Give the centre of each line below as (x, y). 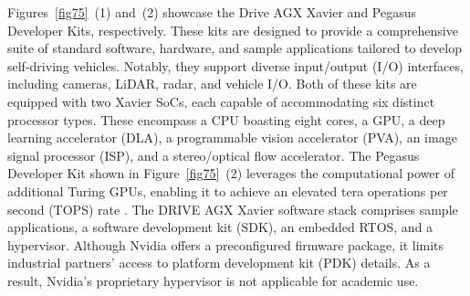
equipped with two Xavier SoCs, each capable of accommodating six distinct (221, 101)
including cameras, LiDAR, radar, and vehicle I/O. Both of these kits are (212, 84)
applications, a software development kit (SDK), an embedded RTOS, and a (220, 227)
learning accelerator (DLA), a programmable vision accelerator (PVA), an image (232, 137)
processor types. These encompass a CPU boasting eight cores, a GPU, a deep (226, 119)
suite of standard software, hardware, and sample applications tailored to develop (235, 48)
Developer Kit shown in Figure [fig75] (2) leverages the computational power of (231, 173)
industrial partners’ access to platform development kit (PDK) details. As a (219, 263)
